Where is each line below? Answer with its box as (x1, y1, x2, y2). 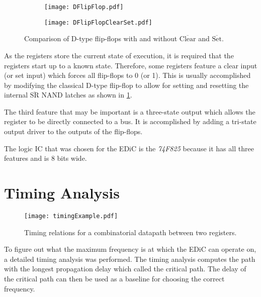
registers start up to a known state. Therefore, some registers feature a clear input (4, 60, 257, 70)
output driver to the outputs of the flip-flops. (4, 126, 143, 137)
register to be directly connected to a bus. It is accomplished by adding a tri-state (4, 116, 256, 127)
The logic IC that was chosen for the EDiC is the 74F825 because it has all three (4, 143, 254, 153)
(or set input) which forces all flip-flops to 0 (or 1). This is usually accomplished (4, 70, 251, 80)
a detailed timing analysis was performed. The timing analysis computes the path (4, 253, 255, 264)
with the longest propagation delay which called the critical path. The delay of (4, 263, 246, 274)
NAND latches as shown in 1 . (41, 89, 132, 100)
